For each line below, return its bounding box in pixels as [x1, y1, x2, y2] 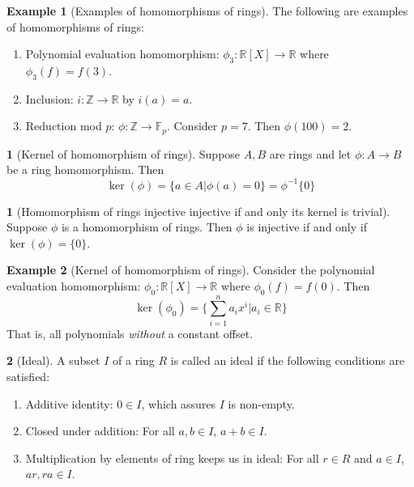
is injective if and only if [246, 218, 367, 235]
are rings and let [269, 145, 352, 162]
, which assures [141, 395, 216, 412]
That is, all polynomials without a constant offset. [6, 324, 254, 341]
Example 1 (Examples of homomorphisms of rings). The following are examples [6, 2, 408, 19]
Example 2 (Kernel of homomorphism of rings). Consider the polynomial [6, 261, 375, 278]
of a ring [113, 352, 155, 369]
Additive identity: [25, 395, 113, 412]
